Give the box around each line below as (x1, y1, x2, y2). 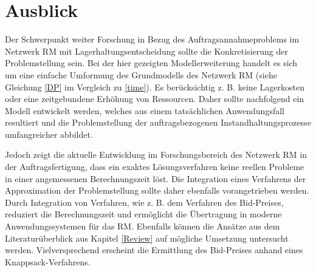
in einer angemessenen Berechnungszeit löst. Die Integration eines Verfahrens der (5, 172, 306, 185)
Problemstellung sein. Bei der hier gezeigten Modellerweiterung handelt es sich (5, 56, 298, 69)
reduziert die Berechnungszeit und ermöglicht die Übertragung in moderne (5, 208, 282, 220)
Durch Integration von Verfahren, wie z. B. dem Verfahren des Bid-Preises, (5, 195, 284, 208)
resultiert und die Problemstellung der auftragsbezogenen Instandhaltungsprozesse (5, 116, 311, 129)
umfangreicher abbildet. (5, 127, 93, 140)
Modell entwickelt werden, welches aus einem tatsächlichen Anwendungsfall (5, 104, 284, 117)
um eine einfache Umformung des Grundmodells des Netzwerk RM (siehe (5, 68, 277, 81)
